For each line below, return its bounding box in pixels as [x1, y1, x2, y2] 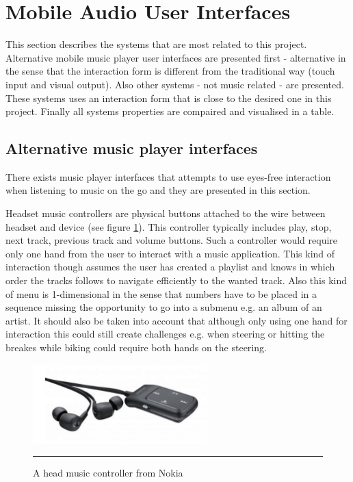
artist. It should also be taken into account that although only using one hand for [5, 313, 348, 327]
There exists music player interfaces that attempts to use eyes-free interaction [5, 169, 331, 183]
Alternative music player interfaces [5, 138, 258, 159]
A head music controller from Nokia [33, 466, 183, 480]
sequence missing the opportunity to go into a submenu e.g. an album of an [5, 300, 322, 314]
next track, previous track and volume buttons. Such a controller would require [5, 233, 338, 247]
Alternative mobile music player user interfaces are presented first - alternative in [5, 50, 346, 64]
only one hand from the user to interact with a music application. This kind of [5, 246, 335, 260]
